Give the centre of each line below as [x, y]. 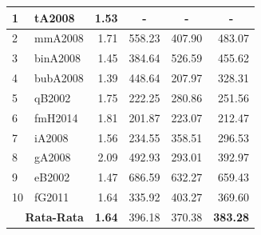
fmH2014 [56, 117]
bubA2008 [59, 78]
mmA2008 [59, 38]
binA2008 [57, 58]
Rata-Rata [54, 216]
